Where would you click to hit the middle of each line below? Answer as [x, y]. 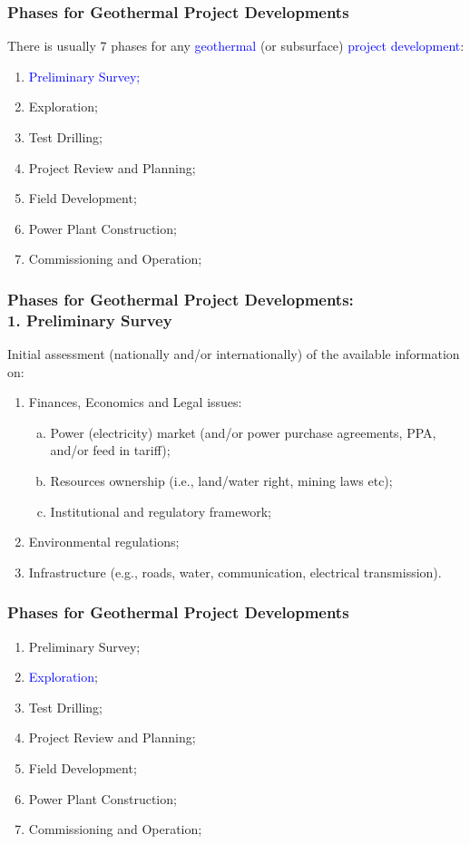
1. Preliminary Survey [90, 320]
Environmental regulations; [104, 542]
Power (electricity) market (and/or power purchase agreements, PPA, [243, 432]
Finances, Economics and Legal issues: [135, 402]
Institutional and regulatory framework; [161, 511]
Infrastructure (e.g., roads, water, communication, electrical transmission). [235, 572]
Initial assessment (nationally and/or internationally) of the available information [234, 354]
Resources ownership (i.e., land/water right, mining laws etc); [221, 481]
